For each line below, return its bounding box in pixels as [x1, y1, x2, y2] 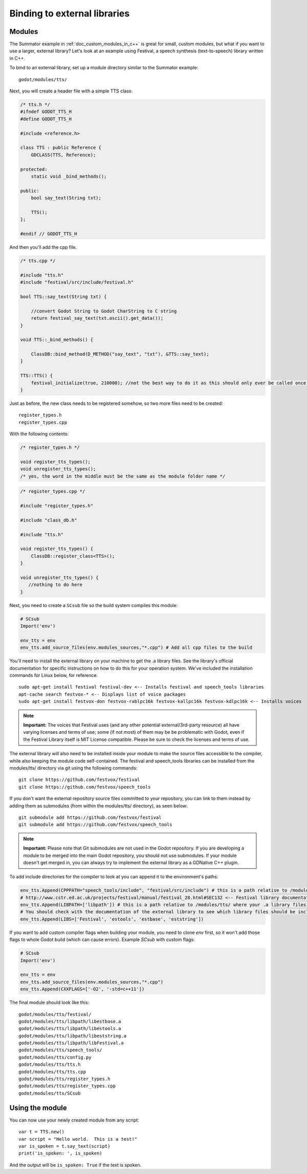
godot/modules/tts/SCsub [18, 1090, 81, 1096]
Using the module [9, 1103, 67, 1112]
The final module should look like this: [9, 1000, 90, 1006]
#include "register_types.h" [20, 503, 94, 509]
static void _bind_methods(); [31, 173, 107, 179]
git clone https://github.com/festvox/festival [18, 777, 140, 782]
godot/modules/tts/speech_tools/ [18, 1047, 102, 1053]
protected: [20, 166, 48, 172]
